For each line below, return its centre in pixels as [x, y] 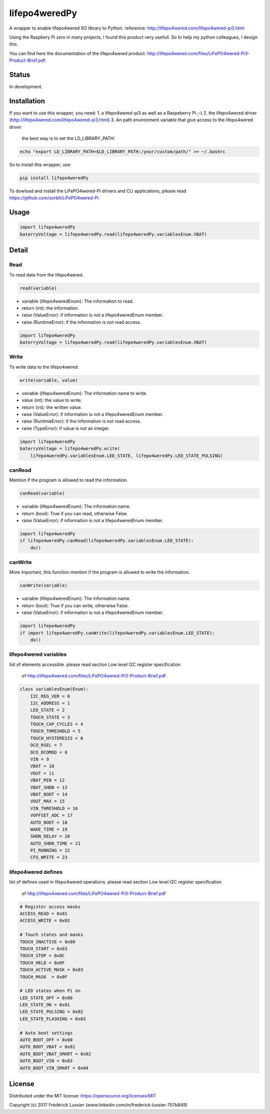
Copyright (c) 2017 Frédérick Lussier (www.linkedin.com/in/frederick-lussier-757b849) [98, 1105]
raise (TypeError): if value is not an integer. [66, 428]
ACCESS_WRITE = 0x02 [45, 921]
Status [20, 74]
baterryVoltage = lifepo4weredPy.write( [70, 449]
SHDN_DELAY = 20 [50, 836]
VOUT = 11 [42, 773]
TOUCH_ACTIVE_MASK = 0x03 [51, 970]
